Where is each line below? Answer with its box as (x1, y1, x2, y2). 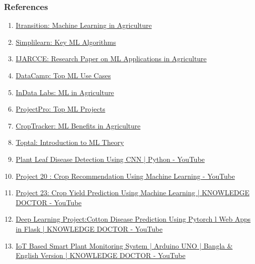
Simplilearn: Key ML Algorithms (15, 36, 116, 47)
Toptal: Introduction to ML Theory (15, 137, 124, 147)
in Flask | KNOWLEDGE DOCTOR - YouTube (15, 223, 163, 234)
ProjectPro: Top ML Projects (15, 104, 105, 114)
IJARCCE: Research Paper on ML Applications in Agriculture (15, 53, 207, 64)
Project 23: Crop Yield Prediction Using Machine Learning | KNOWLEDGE (15, 187, 250, 198)
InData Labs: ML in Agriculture (15, 87, 114, 97)
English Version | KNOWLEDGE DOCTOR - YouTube (15, 250, 185, 261)
